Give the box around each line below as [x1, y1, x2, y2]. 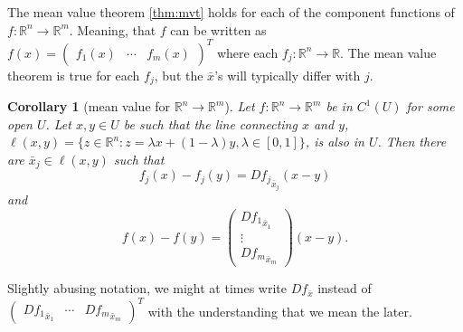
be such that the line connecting [123, 114, 298, 133]
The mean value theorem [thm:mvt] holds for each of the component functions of [7, 3, 455, 21]
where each [216, 43, 279, 62]
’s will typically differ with [214, 65, 361, 84]
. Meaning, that [69, 20, 156, 39]
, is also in [305, 132, 364, 151]
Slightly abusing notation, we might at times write [7, 279, 287, 298]
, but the [154, 65, 203, 84]
